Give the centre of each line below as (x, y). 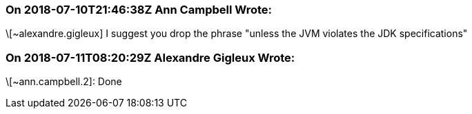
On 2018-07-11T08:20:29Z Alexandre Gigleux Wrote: (150, 57)
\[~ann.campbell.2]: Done (64, 82)
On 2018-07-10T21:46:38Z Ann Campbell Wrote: (139, 10)
